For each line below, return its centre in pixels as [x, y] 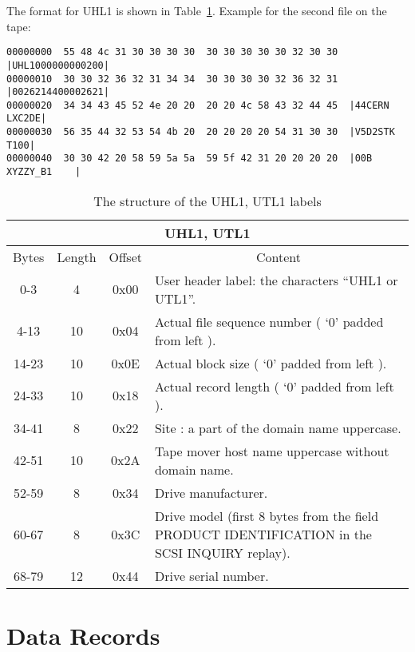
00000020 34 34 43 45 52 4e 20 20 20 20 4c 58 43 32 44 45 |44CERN [198, 105]
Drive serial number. [211, 575]
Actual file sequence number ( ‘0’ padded [269, 321]
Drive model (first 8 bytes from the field [267, 515]
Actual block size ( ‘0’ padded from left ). [271, 363]
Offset [125, 256]
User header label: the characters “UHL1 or [276, 280]
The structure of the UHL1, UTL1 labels [207, 201]
